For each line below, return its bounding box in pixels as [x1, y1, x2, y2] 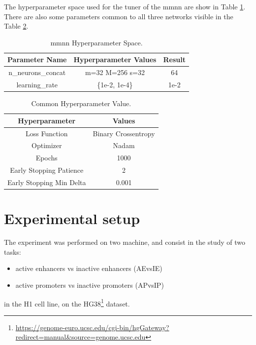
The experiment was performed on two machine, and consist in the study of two [4, 237, 245, 247]
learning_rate [16, 79, 58, 90]
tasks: [4, 246, 21, 257]
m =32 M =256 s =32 [85, 67, 145, 77]
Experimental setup [4, 208, 140, 229]
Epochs [35, 153, 58, 163]
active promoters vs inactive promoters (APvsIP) [15, 279, 164, 290]
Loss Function [26, 128, 68, 138]
